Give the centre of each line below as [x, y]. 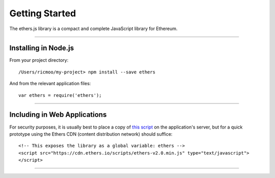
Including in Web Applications [58, 115]
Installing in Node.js [42, 48]
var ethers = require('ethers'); [60, 95]
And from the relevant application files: [50, 84]
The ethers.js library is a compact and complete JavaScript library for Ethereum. [93, 29]
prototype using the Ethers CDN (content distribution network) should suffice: [91, 134]
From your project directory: [39, 60]
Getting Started [43, 13]
